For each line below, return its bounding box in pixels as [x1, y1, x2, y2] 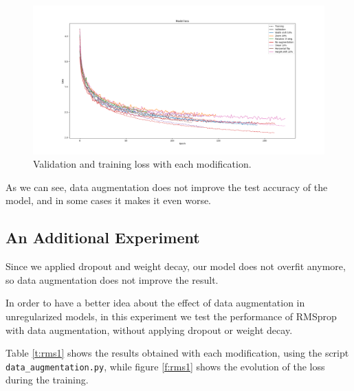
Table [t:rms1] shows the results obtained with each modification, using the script [5, 346, 349, 360]
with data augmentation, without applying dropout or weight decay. [5, 322, 293, 337]
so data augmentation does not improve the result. [5, 272, 219, 287]
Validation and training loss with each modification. [33, 157, 252, 171]
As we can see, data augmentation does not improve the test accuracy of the [5, 179, 328, 194]
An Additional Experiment [5, 227, 200, 248]
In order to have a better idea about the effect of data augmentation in [5, 295, 305, 310]
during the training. [5, 372, 89, 387]
